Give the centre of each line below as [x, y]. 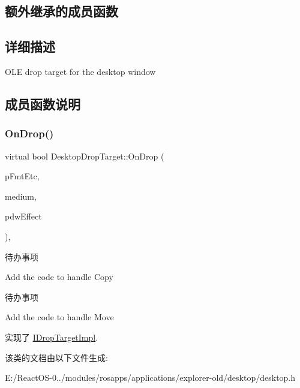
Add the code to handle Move [59, 317]
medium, [21, 196]
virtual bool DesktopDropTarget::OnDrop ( [85, 156]
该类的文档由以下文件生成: [56, 357]
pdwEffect [23, 216]
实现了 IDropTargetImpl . [52, 337]
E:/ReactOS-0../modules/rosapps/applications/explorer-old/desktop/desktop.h [150, 378]
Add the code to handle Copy [59, 277]
